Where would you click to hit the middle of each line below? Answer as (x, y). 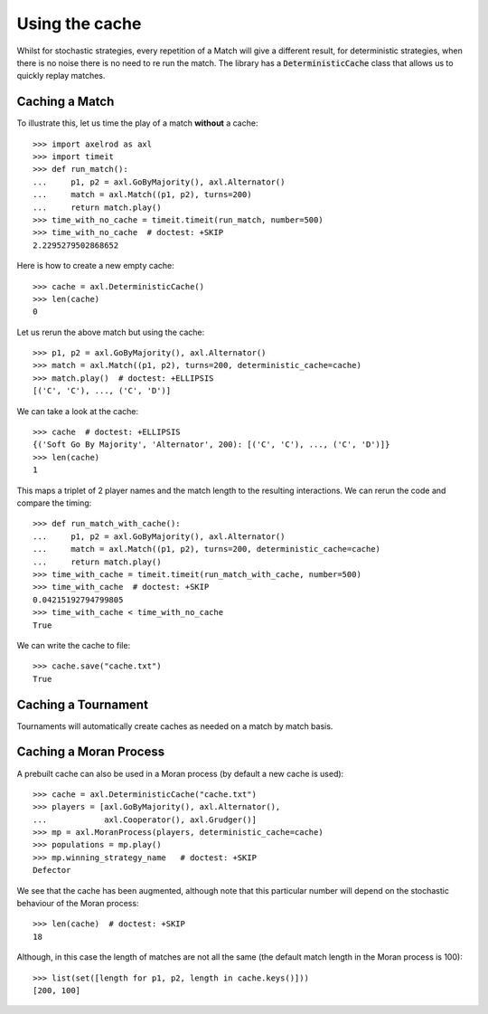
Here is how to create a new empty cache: (96, 266)
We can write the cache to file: (74, 645)
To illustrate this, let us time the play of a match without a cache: (137, 123)
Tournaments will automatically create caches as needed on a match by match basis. (175, 726)
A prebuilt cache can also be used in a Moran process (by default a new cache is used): (180, 773)
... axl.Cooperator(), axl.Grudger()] (145, 820)
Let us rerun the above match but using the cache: (111, 332)
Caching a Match (66, 102)
